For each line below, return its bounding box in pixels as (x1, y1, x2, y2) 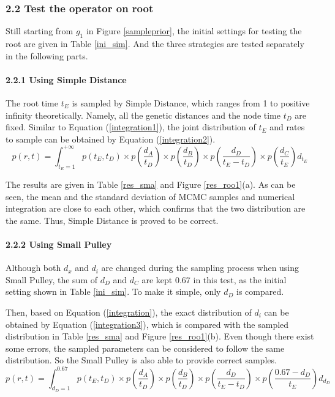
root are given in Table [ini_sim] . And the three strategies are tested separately (6, 37, 304, 50)
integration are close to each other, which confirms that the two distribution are (6, 202, 306, 215)
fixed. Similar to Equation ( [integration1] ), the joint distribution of (6, 121, 256, 133)
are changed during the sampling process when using (101, 261, 299, 274)
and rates (269, 121, 305, 133)
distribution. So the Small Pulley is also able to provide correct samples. (6, 354, 277, 366)
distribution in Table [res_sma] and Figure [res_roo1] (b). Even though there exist (6, 330, 314, 343)
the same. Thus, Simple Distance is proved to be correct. (6, 213, 219, 226)
